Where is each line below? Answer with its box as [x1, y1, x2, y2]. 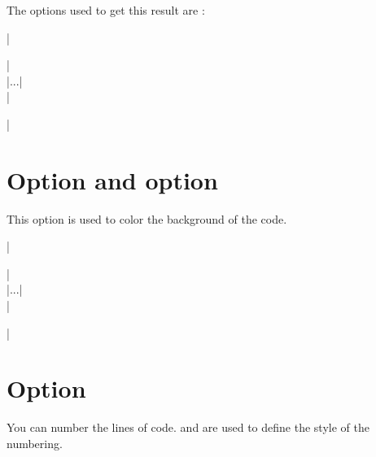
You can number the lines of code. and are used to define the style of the [7, 419, 369, 436]
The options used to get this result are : [7, 2, 205, 18]
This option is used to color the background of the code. [7, 210, 287, 227]
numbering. [7, 434, 63, 451]
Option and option [7, 163, 218, 196]
